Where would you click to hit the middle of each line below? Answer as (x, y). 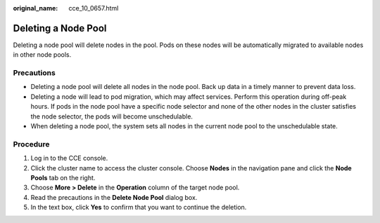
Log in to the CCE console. (69, 158)
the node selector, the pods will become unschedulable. (112, 116)
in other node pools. (42, 55)
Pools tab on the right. (63, 177)
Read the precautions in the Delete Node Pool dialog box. (114, 197)
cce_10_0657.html (94, 8)
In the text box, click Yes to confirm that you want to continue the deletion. (139, 208)
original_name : (36, 8)
